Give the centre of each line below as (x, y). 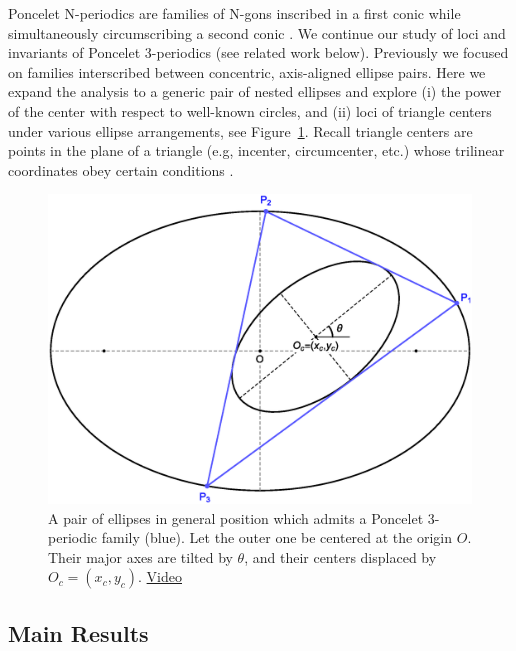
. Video (160, 576)
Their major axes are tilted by (140, 556)
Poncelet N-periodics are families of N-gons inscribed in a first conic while (234, 13)
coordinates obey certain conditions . (121, 169)
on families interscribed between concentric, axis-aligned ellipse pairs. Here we (247, 71)
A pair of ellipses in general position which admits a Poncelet (236, 517)
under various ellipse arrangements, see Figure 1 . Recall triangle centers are (240, 130)
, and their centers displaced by (340, 556)
